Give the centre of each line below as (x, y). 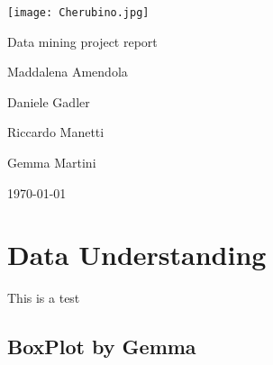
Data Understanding (137, 255)
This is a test (44, 298)
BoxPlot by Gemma (102, 347)
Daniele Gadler (49, 101)
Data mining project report (82, 41)
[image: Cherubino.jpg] (78, 13)
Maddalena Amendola (68, 72)
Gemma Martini (52, 163)
